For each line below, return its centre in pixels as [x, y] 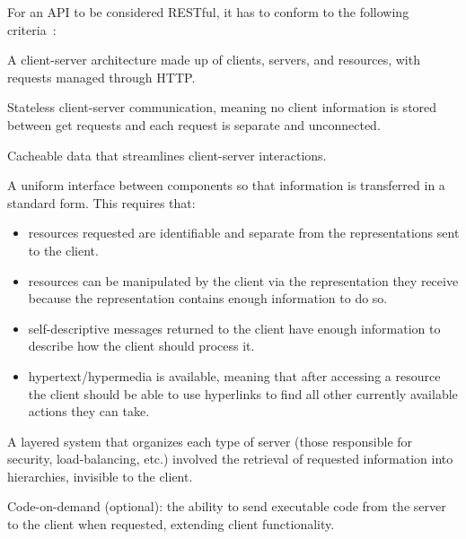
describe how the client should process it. [141, 346]
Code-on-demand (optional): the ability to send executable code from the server [227, 506]
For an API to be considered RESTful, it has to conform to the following [208, 12]
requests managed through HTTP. [101, 77]
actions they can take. [89, 411]
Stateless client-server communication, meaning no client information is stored [222, 107]
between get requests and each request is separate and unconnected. [194, 124]
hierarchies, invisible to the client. [100, 476]
